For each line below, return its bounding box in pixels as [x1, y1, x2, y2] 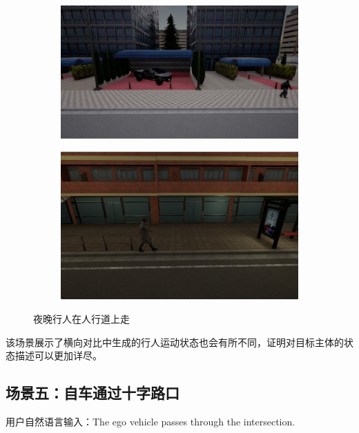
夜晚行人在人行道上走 [33, 312, 130, 325]
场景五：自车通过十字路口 [6, 382, 179, 403]
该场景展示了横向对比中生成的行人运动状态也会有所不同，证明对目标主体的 [6, 334, 344, 349]
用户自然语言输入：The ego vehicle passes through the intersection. [6, 414, 295, 428]
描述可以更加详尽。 [14, 348, 102, 363]
